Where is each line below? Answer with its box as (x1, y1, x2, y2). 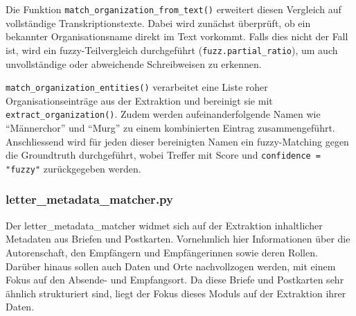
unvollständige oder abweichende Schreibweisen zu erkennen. (6, 56, 262, 71)
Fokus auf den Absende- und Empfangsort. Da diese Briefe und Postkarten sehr (6, 272, 344, 287)
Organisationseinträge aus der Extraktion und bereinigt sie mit (6, 93, 273, 107)
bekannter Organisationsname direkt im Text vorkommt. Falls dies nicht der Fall (6, 29, 348, 44)
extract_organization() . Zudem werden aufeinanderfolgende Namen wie (6, 107, 321, 121)
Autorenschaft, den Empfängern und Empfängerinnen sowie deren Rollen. (6, 245, 318, 259)
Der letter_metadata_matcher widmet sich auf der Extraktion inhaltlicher (6, 218, 323, 232)
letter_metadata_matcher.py (6, 191, 173, 208)
